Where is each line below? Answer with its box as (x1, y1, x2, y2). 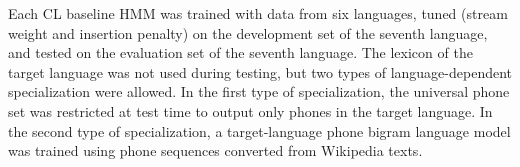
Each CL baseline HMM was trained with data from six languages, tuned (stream (8, 3, 508, 23)
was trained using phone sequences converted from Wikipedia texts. (8, 140, 423, 161)
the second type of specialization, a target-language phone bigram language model (8, 120, 511, 141)
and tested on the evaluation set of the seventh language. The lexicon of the (8, 42, 473, 63)
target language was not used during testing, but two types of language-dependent (8, 61, 513, 82)
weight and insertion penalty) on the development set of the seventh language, (8, 22, 488, 43)
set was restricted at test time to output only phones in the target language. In (8, 100, 493, 121)
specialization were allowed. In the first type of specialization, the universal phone (8, 81, 510, 102)
